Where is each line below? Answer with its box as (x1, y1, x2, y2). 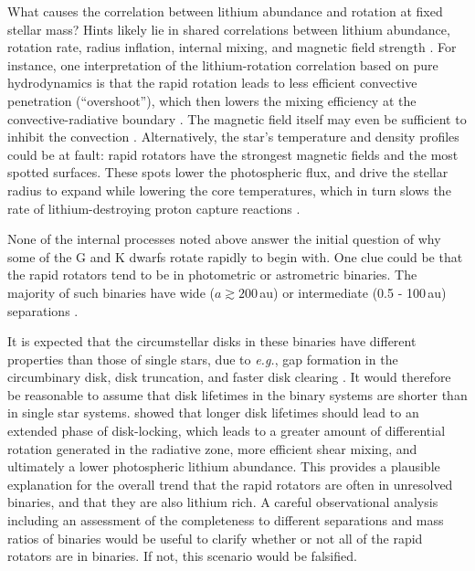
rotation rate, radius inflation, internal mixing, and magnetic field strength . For (7, 37, 457, 57)
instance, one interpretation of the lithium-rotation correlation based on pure (7, 55, 438, 74)
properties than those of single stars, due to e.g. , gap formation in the (7, 349, 398, 368)
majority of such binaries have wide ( (7, 282, 215, 301)
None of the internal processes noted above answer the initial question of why (7, 229, 441, 248)
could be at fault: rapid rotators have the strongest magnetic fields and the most (7, 144, 459, 164)
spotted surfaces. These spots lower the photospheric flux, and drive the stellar (7, 163, 449, 182)
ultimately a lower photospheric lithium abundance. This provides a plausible (7, 457, 440, 476)
